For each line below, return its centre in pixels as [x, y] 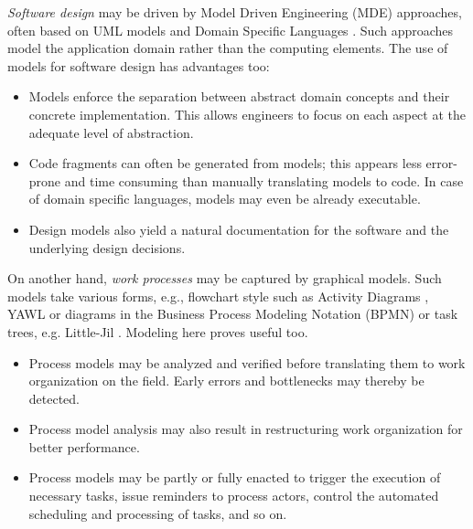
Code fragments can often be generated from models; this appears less [225, 163]
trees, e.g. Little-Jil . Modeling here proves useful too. [158, 331]
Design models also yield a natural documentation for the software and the [239, 229]
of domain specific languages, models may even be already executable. [225, 199]
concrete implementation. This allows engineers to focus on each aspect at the [247, 114]
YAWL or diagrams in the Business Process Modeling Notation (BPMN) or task [233, 314]
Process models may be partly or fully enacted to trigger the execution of [235, 477]
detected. [54, 398]
